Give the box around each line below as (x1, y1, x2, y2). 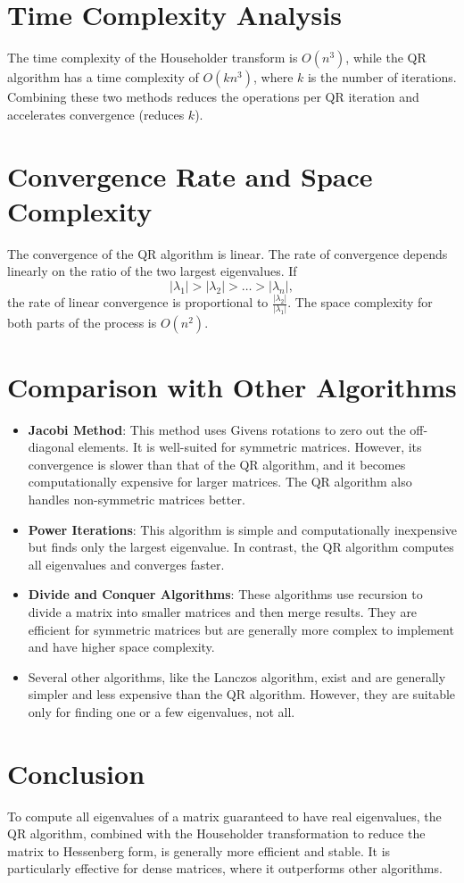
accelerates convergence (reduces (7, 104, 185, 123)
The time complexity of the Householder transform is (7, 48, 298, 67)
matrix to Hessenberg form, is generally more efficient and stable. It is (7, 841, 391, 860)
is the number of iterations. (307, 68, 457, 87)
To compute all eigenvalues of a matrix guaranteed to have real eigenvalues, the (7, 806, 442, 825)
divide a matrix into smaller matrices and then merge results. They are (28, 602, 418, 621)
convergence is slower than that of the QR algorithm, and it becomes (28, 454, 406, 473)
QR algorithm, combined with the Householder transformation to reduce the (7, 824, 426, 843)
